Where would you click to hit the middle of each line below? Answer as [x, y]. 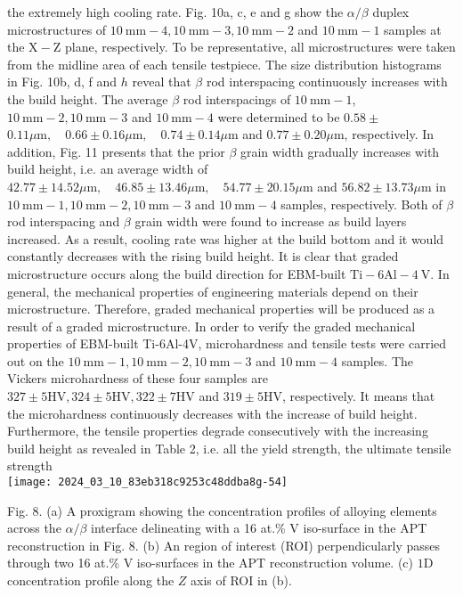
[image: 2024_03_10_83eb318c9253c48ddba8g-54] [147, 482]
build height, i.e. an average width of [108, 169]
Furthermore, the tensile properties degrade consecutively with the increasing [218, 431]
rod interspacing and [64, 221]
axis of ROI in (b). [241, 580]
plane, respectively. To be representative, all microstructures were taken [260, 47]
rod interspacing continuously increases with [327, 82]
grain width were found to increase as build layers [271, 221]
